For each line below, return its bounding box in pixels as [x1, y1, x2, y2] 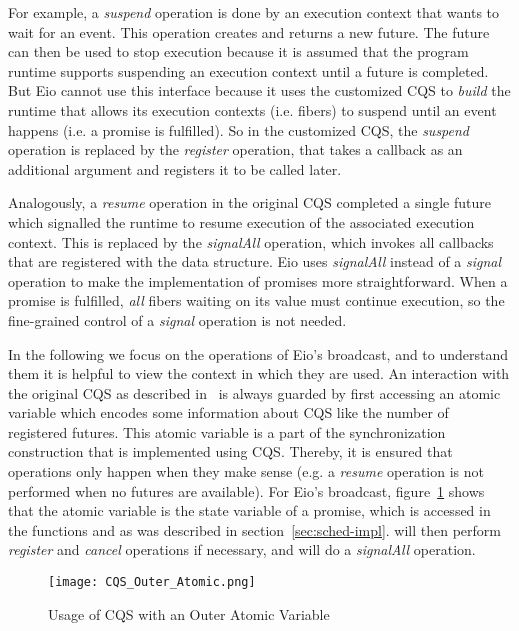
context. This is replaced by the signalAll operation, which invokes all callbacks [8, 231, 494, 252]
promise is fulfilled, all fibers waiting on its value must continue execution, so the [8, 290, 505, 311]
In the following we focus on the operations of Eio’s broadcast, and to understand [8, 343, 509, 364]
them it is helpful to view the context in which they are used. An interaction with [8, 363, 510, 384]
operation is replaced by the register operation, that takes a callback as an [8, 139, 463, 160]
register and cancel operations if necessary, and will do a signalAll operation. [8, 539, 476, 560]
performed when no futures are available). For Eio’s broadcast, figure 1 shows [8, 480, 485, 501]
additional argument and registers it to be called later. [8, 158, 342, 179]
